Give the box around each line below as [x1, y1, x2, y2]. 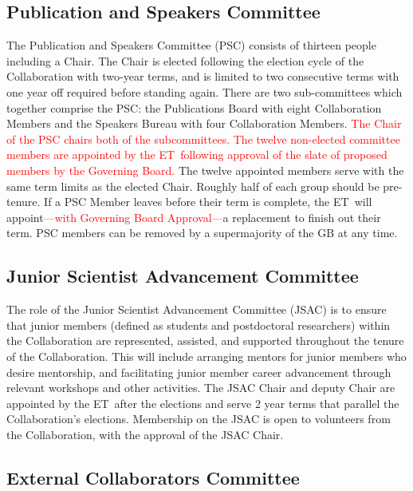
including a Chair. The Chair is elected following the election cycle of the [6, 52, 364, 69]
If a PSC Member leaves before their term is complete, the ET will [44, 193, 372, 210]
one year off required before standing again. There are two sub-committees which [6, 83, 403, 100]
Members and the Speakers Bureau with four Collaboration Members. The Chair [6, 115, 402, 132]
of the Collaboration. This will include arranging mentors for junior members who [6, 347, 407, 364]
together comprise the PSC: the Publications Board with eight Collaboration [6, 99, 382, 116]
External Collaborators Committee [6, 465, 300, 489]
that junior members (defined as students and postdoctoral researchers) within [6, 316, 391, 333]
